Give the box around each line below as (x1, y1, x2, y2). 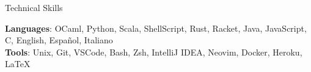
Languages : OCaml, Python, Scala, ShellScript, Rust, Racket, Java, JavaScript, (5, 21, 307, 34)
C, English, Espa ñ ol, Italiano (5, 34, 113, 46)
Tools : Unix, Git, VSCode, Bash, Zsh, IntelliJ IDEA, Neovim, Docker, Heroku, (5, 45, 302, 58)
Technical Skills (5, 1, 63, 13)
